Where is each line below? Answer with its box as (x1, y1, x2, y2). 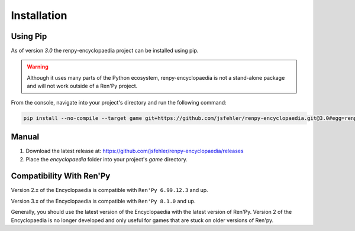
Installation (11, 9, 67, 22)
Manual (11, 132, 40, 142)
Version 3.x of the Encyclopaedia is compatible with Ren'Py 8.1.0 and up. (11, 197, 196, 204)
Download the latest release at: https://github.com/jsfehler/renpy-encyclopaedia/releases (25, 148, 244, 155)
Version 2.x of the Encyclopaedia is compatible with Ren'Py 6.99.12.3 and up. (11, 187, 208, 194)
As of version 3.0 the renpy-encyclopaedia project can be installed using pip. (11, 47, 199, 54)
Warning (27, 63, 49, 70)
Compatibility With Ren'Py (11, 171, 111, 181)
